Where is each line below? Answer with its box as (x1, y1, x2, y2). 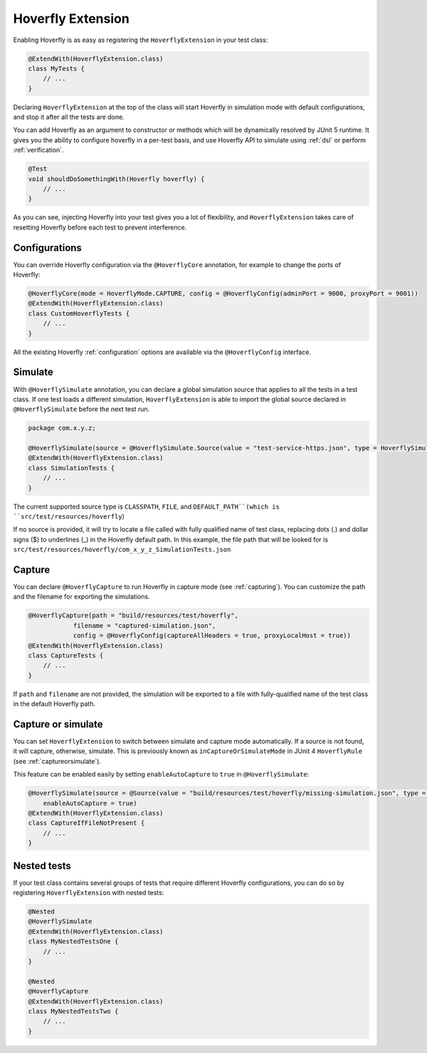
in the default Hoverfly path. (13, 700, 96, 708)
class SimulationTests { (28, 464, 115, 472)
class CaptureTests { (28, 652, 104, 660)
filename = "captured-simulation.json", (73, 621, 216, 630)
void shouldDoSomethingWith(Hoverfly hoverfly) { (28, 175, 205, 183)
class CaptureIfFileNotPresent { (28, 819, 145, 827)
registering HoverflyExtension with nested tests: (13, 888, 164, 897)
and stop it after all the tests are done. (13, 113, 125, 121)
